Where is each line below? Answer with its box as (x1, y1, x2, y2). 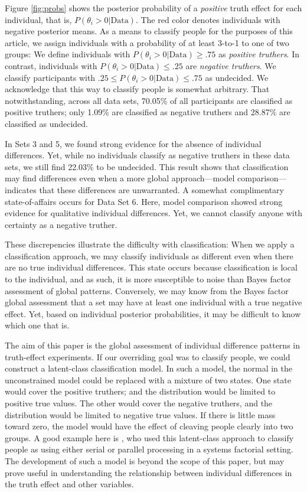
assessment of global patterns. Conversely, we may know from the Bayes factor (5, 284, 289, 296)
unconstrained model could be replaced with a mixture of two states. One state (5, 373, 291, 386)
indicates (5, 183, 37, 196)
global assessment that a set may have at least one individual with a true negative (5, 296, 302, 308)
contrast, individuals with (5, 59, 97, 71)
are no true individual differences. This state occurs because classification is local (5, 261, 298, 273)
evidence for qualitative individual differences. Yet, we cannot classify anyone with (5, 207, 302, 219)
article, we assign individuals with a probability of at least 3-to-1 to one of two (5, 36, 289, 48)
